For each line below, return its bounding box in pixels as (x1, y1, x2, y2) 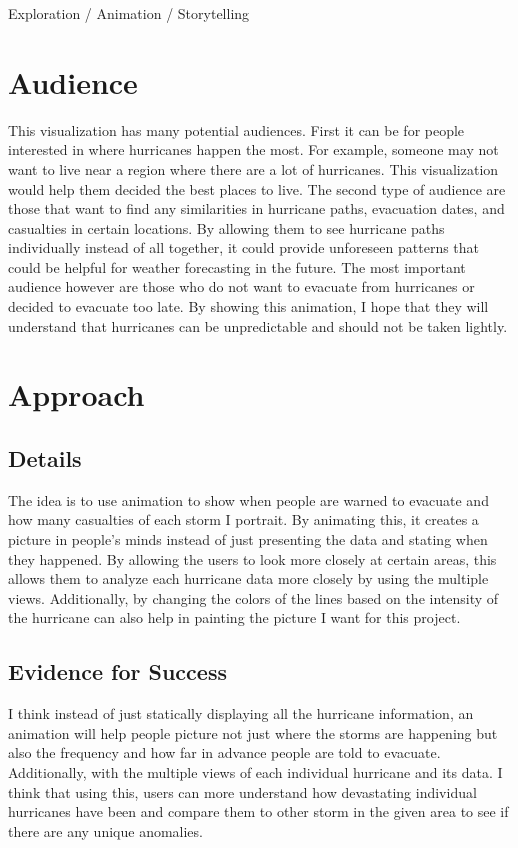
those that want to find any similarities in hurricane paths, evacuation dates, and (8, 198, 505, 219)
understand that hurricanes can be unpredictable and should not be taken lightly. (8, 315, 508, 336)
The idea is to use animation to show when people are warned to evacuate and (8, 489, 489, 510)
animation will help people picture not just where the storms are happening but (8, 722, 498, 743)
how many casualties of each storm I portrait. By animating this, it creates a (8, 509, 479, 530)
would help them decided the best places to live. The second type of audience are (8, 178, 506, 199)
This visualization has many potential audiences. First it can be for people (8, 119, 465, 140)
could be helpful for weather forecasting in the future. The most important (8, 256, 466, 277)
